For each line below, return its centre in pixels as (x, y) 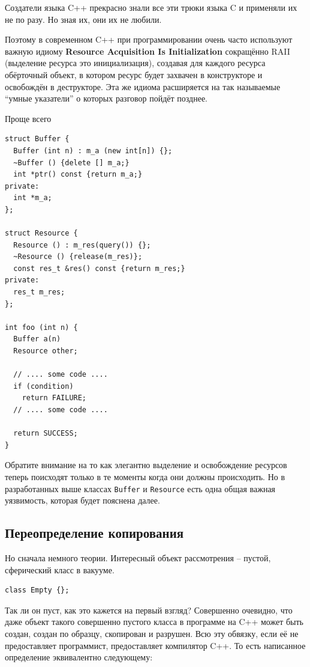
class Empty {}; (37, 590)
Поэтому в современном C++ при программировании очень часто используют (149, 39)
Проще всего (28, 118)
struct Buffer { (37, 139)
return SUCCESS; (46, 434)
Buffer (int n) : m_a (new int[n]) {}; (93, 151)
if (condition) (43, 386)
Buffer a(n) (37, 339)
